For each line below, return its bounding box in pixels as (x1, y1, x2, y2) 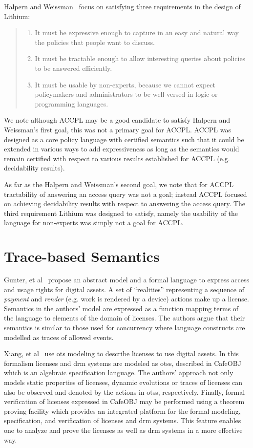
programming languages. (35, 98, 108, 108)
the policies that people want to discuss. (35, 37, 155, 47)
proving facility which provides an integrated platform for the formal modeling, (4, 405, 241, 416)
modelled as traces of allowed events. (4, 332, 114, 342)
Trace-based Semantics (4, 246, 160, 266)
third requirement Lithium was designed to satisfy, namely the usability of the (4, 208, 238, 218)
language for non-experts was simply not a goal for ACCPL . (4, 217, 184, 228)
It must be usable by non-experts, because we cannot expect (35, 79, 215, 89)
